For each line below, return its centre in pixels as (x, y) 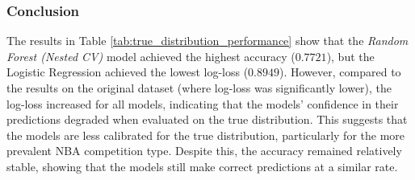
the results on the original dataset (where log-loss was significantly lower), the (199, 88)
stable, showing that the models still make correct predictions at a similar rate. (202, 166)
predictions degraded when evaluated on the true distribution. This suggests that (207, 119)
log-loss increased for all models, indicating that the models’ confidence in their (203, 103)
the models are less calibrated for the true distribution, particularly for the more (206, 135)
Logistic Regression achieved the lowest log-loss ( (128, 72)
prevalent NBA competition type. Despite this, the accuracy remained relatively (204, 151)
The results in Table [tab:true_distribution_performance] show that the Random (207, 41)
